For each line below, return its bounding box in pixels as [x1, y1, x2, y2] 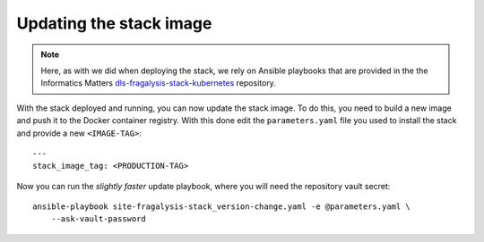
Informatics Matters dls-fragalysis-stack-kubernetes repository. [40, 78, 277, 88]
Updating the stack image [16, 13, 212, 33]
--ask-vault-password [50, 214, 147, 224]
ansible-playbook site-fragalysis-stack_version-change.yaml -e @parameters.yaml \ [32, 202, 411, 212]
